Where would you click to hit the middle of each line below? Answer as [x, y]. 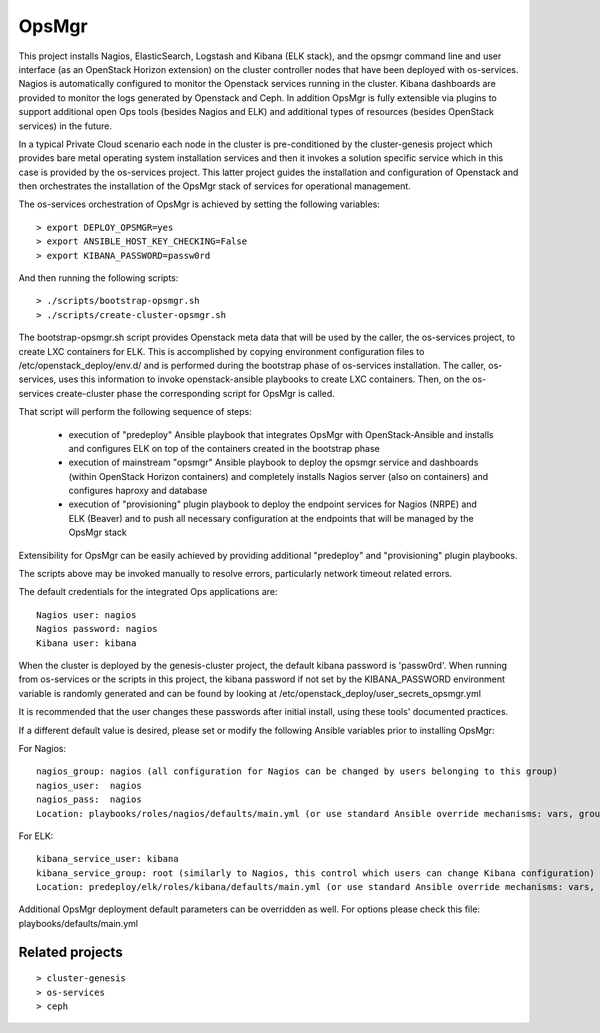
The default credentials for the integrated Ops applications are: [148, 592]
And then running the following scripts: [98, 278]
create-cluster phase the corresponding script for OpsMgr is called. [195, 393]
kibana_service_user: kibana [107, 859]
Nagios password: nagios [97, 629]
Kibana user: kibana [86, 643]
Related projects [71, 951]
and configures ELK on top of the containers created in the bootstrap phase [224, 448]
